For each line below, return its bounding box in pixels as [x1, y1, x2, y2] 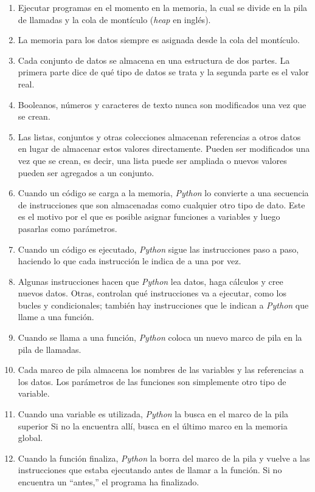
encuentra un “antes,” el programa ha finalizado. [18, 476, 199, 488]
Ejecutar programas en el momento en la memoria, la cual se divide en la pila [18, 1, 308, 13]
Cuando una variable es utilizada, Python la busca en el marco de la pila [18, 408, 289, 420]
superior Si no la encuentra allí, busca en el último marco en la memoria [18, 419, 288, 432]
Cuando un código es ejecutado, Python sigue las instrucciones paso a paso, [18, 242, 299, 255]
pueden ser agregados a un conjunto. [18, 166, 154, 179]
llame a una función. [18, 310, 94, 323]
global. [18, 431, 43, 444]
